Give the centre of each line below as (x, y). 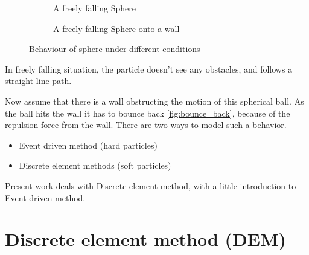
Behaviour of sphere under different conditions (115, 49)
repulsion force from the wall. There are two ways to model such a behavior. (146, 125)
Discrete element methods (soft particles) (95, 165)
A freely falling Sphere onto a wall (116, 28)
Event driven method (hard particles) (88, 145)
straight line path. (38, 81)
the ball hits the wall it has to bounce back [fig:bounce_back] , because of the (148, 113)
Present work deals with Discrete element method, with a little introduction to (151, 185)
